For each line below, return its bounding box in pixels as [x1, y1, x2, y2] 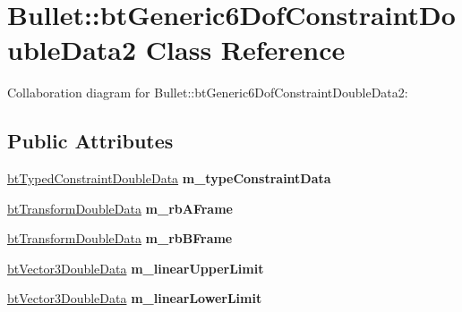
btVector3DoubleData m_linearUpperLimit [7, 258, 264, 277]
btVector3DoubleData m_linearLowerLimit [7, 289, 262, 308]
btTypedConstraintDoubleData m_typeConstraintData [7, 169, 331, 188]
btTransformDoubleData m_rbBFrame [7, 229, 233, 248]
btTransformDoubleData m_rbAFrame [7, 198, 233, 217]
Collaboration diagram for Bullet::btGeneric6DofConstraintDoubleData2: [7, 83, 408, 102]
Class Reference [145, 31, 346, 68]
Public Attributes [7, 127, 174, 155]
